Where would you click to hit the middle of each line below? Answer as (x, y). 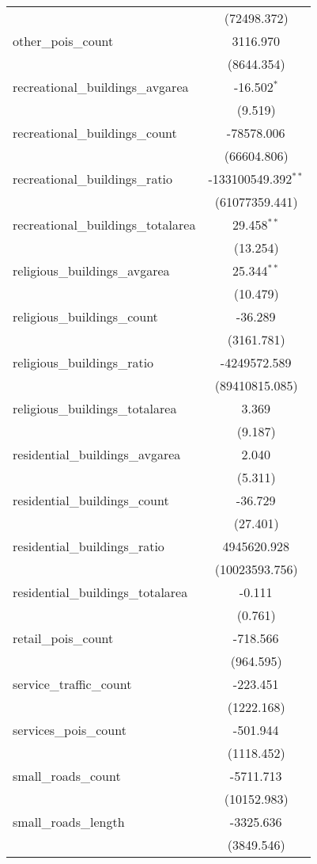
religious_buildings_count (85, 316)
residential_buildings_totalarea (100, 592)
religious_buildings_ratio (83, 362)
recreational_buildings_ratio (93, 179)
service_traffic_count (72, 684)
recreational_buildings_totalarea (104, 225)
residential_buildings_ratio (89, 546)
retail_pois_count (63, 638)
